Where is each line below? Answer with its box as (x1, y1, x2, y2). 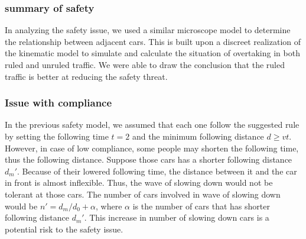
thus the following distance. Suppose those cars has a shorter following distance (5, 153, 292, 166)
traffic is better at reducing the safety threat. (5, 70, 168, 82)
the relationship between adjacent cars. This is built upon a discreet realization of (5, 35, 301, 47)
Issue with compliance (5, 95, 112, 110)
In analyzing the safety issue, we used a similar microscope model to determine (5, 24, 291, 36)
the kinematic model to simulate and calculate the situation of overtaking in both (5, 47, 300, 59)
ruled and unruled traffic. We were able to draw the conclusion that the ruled (5, 59, 285, 70)
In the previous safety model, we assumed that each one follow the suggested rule (5, 118, 300, 131)
